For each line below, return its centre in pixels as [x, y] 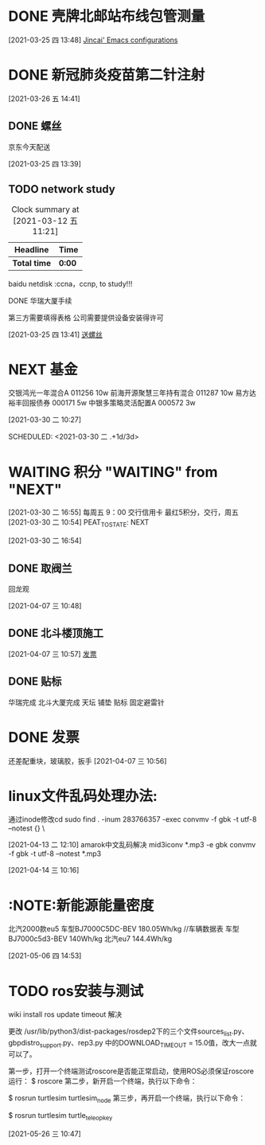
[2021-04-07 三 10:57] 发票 [53, 654]
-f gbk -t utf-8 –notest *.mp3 [55, 854]
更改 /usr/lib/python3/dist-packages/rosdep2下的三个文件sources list [120, 1032]
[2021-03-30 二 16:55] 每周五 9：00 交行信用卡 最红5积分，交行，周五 [123, 512]
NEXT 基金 [43, 369]
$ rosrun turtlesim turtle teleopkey [60, 1116]
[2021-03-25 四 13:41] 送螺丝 [56, 334]
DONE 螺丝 [35, 126]
